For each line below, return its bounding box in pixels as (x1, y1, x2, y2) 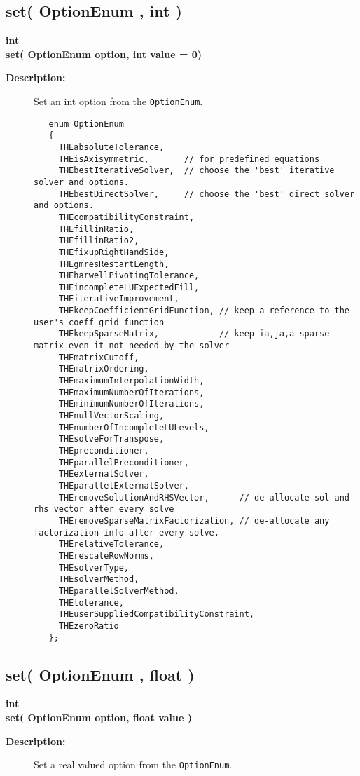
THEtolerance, (58, 597, 124, 608)
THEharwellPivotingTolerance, (58, 271, 200, 281)
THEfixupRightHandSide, (58, 247, 169, 257)
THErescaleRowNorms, (58, 550, 154, 561)
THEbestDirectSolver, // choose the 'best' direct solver (58, 189, 355, 199)
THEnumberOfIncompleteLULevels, (58, 422, 209, 433)
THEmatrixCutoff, (58, 352, 139, 362)
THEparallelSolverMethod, (58, 585, 179, 596)
